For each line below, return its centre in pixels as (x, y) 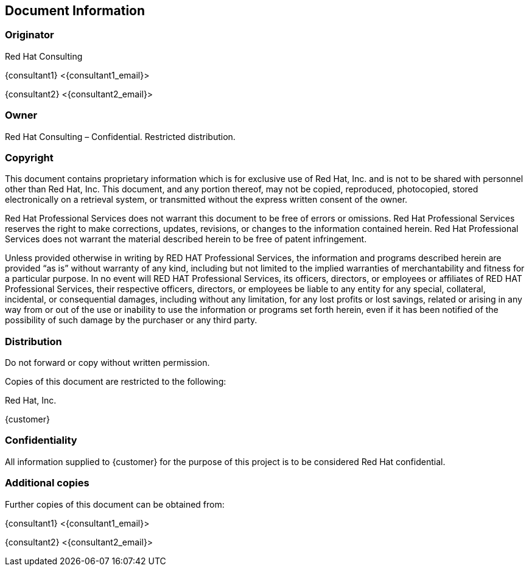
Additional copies (47, 483)
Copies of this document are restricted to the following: (116, 382)
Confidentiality (41, 440)
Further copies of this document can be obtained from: (115, 504)
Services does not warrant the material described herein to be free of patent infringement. (186, 239)
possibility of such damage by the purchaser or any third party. (131, 320)
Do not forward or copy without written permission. (107, 363)
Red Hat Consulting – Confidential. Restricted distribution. (120, 136)
